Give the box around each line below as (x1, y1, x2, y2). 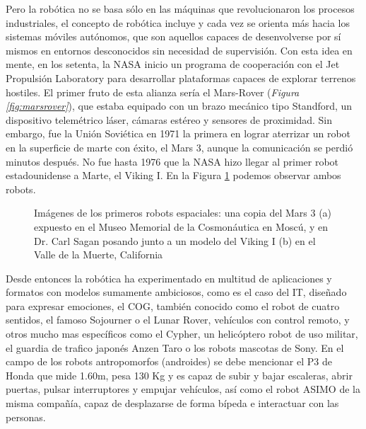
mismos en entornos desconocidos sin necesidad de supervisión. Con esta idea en (6, 42, 353, 57)
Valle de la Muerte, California (34, 247, 163, 262)
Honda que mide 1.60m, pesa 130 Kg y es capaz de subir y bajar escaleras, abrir (6, 367, 353, 382)
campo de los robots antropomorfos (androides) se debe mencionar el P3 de (6, 354, 332, 369)
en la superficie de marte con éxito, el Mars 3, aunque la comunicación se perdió (6, 139, 353, 154)
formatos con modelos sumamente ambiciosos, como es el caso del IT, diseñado (6, 285, 347, 299)
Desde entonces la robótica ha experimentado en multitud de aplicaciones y (6, 270, 332, 285)
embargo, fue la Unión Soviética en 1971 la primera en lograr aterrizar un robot (6, 126, 351, 141)
